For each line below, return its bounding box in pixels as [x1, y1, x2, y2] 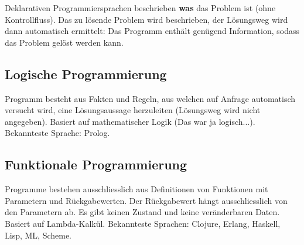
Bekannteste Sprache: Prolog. [5, 127, 110, 139]
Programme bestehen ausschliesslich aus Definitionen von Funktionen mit [5, 183, 268, 195]
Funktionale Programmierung [5, 155, 187, 173]
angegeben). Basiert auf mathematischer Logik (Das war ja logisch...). [5, 115, 255, 127]
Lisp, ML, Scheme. [5, 229, 72, 241]
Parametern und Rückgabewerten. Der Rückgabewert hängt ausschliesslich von [5, 194, 288, 206]
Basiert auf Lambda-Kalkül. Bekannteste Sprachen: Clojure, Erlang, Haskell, [5, 217, 281, 229]
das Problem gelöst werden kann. [5, 36, 124, 48]
